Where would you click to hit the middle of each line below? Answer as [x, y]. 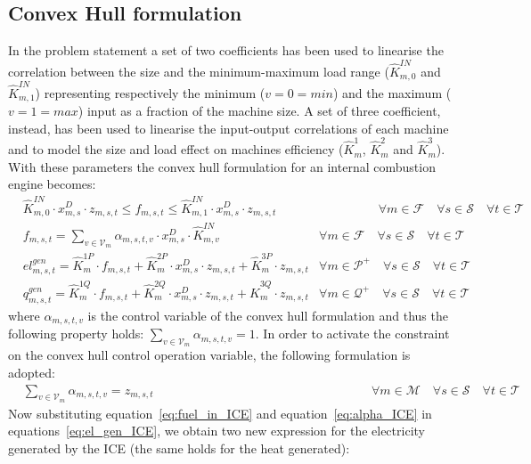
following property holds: [76, 334]
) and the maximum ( [392, 92]
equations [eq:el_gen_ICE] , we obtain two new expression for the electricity [216, 431]
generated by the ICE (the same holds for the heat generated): [179, 448]
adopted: [32, 372]
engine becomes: [52, 184]
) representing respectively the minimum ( [150, 92]
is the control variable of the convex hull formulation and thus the [268, 315]
